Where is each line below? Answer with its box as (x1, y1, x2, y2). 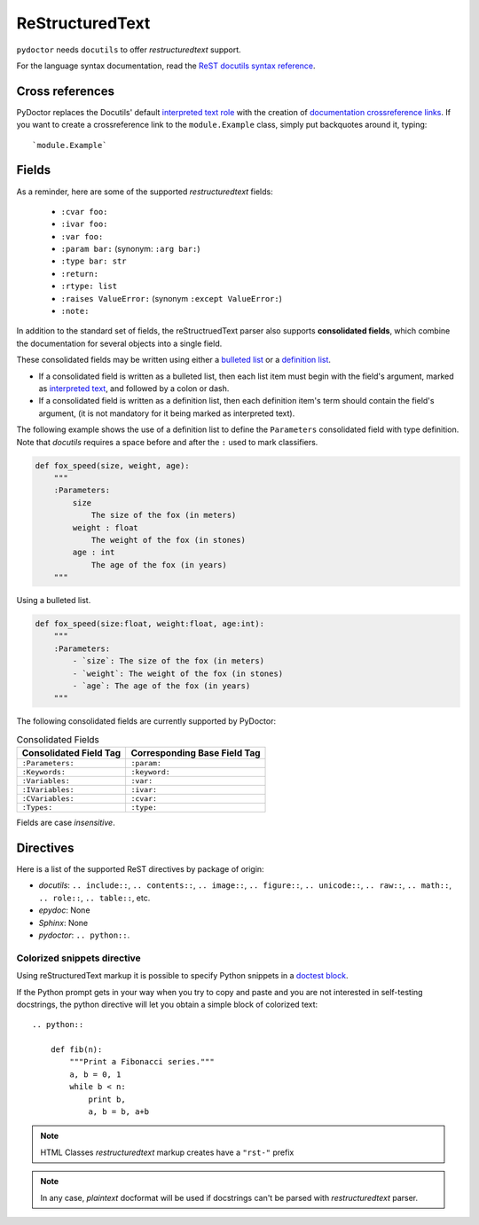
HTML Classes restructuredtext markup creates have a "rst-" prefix (40, 1147, 294, 1158)
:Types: (21, 803, 53, 813)
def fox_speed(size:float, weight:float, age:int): (35, 619, 265, 629)
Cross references (16, 83, 115, 98)
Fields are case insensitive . (16, 817, 115, 828)
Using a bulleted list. (16, 595, 91, 606)
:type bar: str (60, 256, 128, 266)
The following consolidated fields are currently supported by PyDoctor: (16, 716, 277, 726)
